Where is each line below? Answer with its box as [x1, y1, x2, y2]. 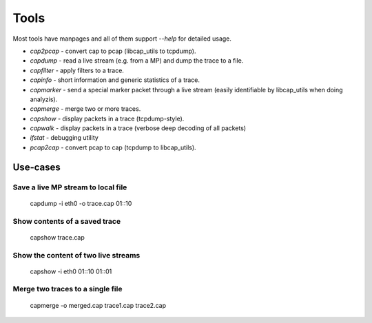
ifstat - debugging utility [30, 134, 99, 142]
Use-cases [12, 161, 61, 173]
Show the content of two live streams [12, 250, 141, 260]
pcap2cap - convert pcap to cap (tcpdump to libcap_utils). [30, 143, 196, 152]
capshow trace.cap [30, 233, 85, 241]
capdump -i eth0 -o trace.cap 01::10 [30, 199, 132, 207]
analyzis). [30, 95, 58, 103]
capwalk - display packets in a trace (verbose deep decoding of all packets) [30, 124, 247, 132]
